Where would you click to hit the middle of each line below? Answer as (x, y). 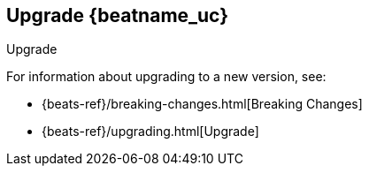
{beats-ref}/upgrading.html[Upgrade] (150, 132)
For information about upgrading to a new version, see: (166, 77)
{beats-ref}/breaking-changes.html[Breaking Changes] (202, 104)
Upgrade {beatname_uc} (118, 15)
